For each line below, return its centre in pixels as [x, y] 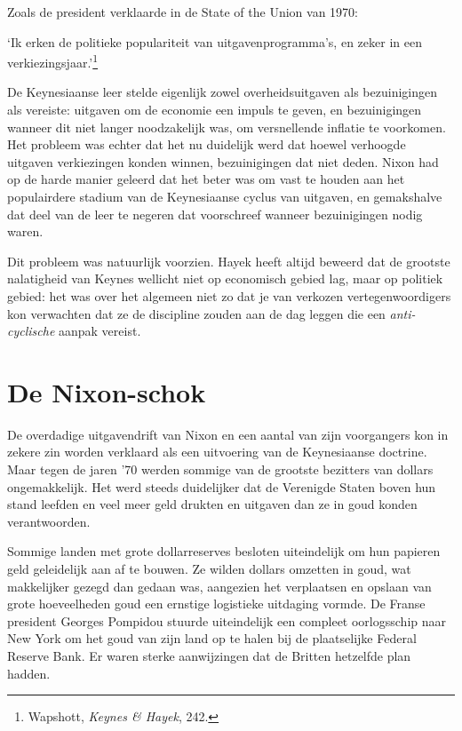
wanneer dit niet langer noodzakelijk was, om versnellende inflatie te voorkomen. [227, 127]
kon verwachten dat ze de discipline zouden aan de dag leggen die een [196, 313]
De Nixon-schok [107, 391]
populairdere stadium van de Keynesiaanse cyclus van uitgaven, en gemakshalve [225, 196]
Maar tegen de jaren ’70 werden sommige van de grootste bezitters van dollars [220, 469]
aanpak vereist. [100, 331]
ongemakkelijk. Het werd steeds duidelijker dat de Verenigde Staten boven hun [222, 486]
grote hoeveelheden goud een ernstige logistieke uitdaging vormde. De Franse [216, 604]
